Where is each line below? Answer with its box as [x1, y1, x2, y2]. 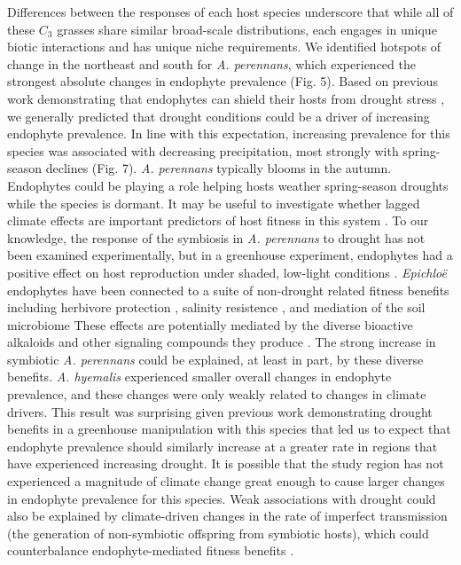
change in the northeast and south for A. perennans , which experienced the [7, 54, 416, 73]
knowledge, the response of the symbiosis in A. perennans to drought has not [7, 228, 426, 247]
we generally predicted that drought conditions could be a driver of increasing [7, 106, 430, 125]
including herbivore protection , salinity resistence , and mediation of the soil [7, 298, 426, 317]
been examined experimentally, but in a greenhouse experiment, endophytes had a [7, 246, 453, 264]
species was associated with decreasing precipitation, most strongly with [7, 141, 399, 160]
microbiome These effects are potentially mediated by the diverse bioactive [7, 315, 413, 334]
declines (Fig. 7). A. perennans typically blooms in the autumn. [45, 159, 392, 177]
